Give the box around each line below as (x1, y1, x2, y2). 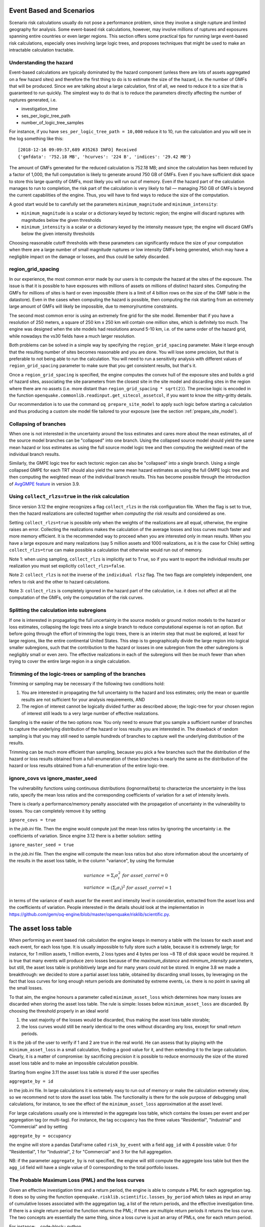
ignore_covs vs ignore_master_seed (9, 775, 97, 782)
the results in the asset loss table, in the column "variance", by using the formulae (9, 858, 174, 864)
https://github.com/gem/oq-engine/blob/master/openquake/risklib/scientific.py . (9, 911, 170, 917)
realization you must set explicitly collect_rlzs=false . (9, 562, 126, 569)
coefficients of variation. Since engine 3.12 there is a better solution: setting (9, 832, 161, 839)
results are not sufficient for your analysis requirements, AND (21, 696, 145, 702)
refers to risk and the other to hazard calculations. (9, 579, 110, 585)
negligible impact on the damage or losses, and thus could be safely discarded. (9, 253, 170, 260)
